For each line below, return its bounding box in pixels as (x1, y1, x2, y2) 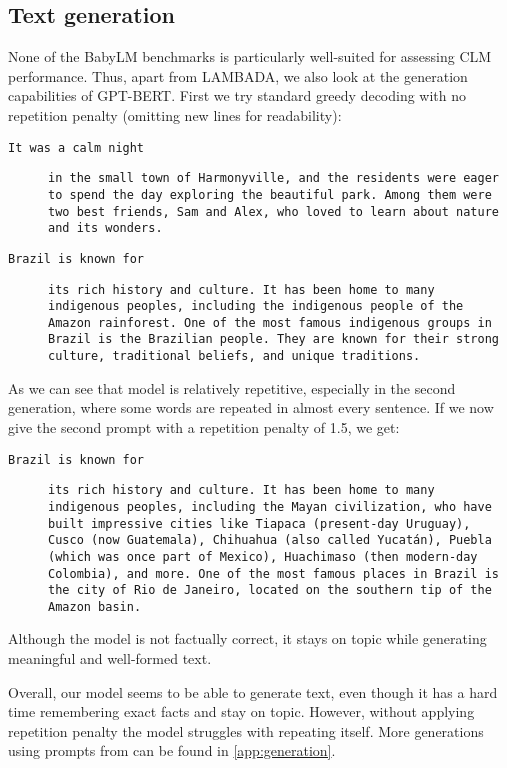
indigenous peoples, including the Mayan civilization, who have (48, 499, 492, 514)
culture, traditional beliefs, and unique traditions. (48, 349, 421, 364)
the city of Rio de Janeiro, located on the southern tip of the (48, 583, 492, 598)
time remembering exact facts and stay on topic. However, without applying (8, 701, 475, 722)
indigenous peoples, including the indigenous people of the (48, 299, 464, 314)
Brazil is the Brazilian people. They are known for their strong (48, 332, 500, 347)
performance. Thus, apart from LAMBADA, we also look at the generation (8, 65, 468, 86)
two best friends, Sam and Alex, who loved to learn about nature (48, 204, 500, 219)
